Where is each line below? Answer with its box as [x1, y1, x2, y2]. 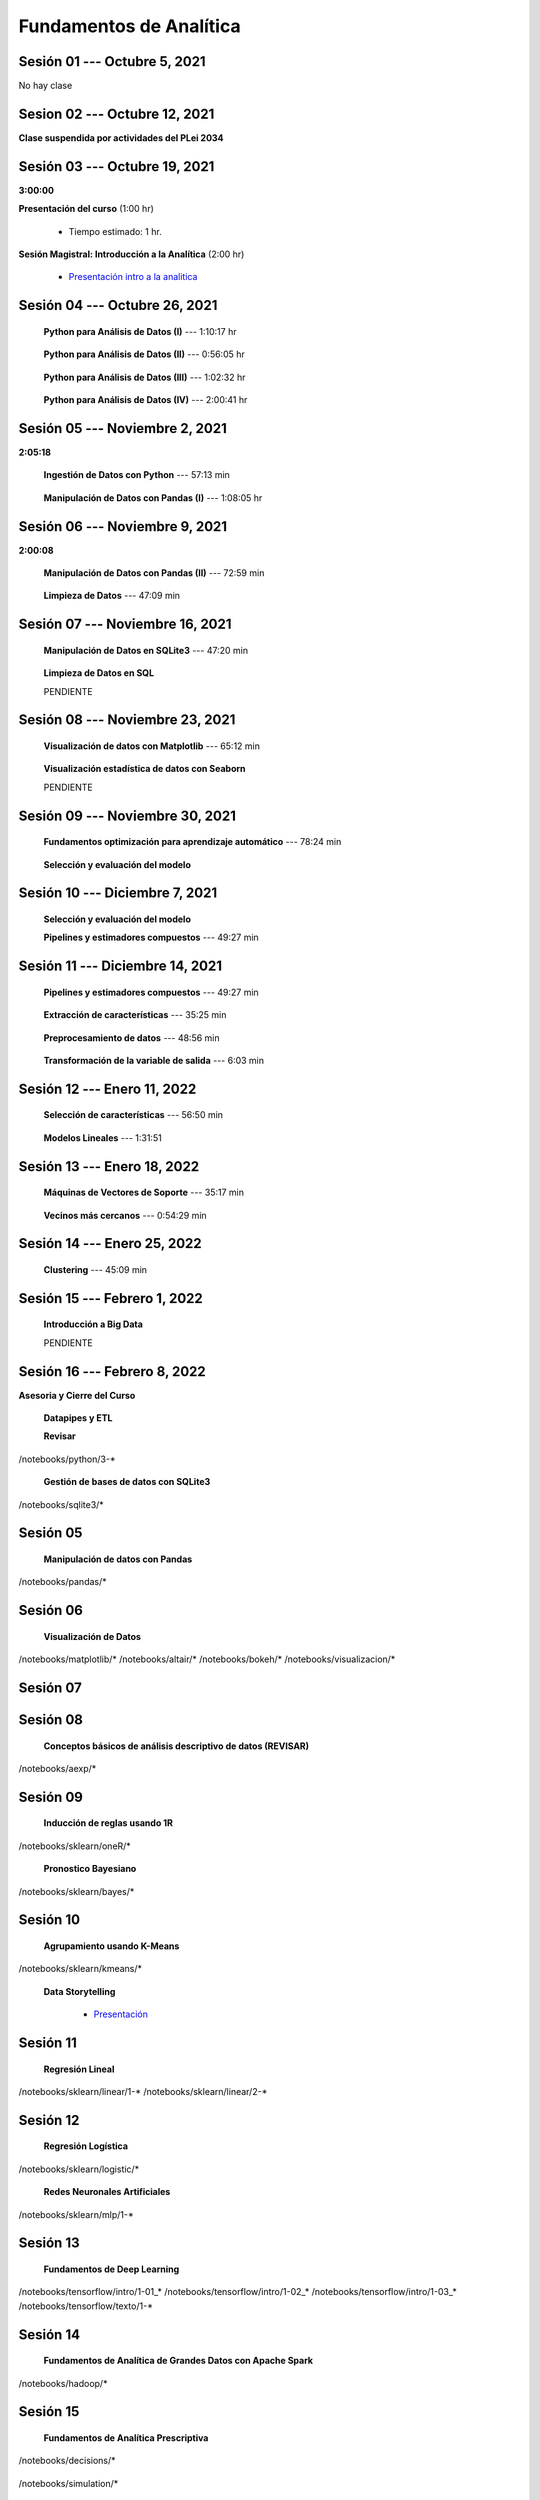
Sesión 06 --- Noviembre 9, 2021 [18, 518, 228, 535]
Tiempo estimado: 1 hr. [68, 225, 162, 237]
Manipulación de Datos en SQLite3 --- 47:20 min [43, 644, 249, 656]
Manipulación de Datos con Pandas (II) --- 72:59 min [43, 567, 265, 579]
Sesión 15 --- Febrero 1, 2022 [18, 1290, 204, 1307]
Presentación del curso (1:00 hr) [18, 203, 155, 215]
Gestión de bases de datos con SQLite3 [43, 1476, 211, 1488]
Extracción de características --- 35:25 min [43, 1009, 227, 1021]
